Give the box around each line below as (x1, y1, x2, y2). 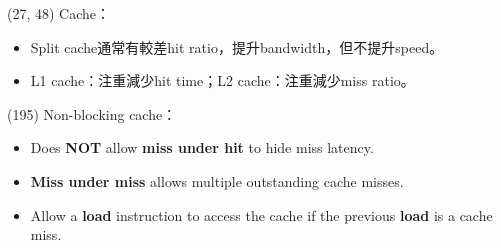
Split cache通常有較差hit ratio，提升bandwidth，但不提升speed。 (30, 36, 444, 57)
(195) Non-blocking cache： (7, 103, 177, 124)
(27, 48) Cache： (7, 3, 111, 23)
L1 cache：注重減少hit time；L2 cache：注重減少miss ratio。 (30, 70, 415, 91)
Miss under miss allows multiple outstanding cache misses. (30, 170, 404, 191)
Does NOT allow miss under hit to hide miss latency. (30, 137, 374, 158)
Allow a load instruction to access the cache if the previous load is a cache (30, 204, 493, 225)
